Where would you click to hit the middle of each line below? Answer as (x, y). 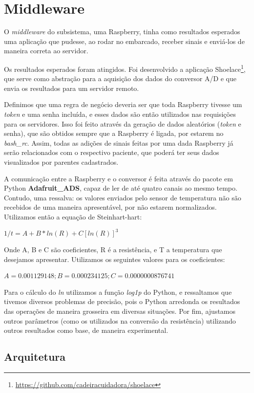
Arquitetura (35, 357)
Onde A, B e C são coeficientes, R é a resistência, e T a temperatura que (113, 250)
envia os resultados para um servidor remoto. (72, 88)
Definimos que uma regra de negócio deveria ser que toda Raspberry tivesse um (123, 104)
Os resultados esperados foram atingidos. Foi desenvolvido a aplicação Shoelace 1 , (125, 68)
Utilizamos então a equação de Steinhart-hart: (73, 216)
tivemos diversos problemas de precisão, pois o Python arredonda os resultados (122, 301)
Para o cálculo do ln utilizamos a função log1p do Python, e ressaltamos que (118, 292)
